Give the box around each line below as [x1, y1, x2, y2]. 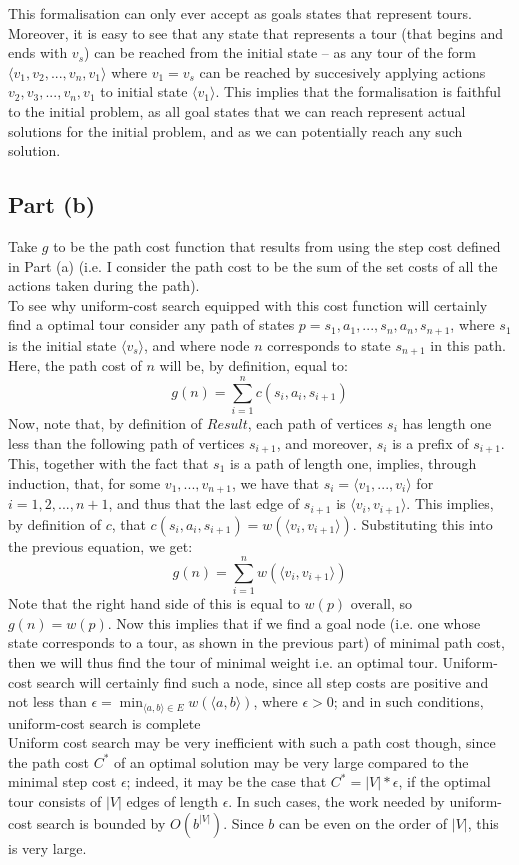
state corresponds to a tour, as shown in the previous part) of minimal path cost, [8, 632, 505, 653]
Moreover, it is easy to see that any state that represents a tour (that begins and [8, 22, 503, 43]
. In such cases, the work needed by [228, 791, 445, 812]
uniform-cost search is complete [8, 712, 201, 733]
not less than [8, 691, 87, 712]
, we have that [231, 472, 320, 493]
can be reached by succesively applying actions [199, 61, 486, 82]
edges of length [126, 791, 218, 812]
